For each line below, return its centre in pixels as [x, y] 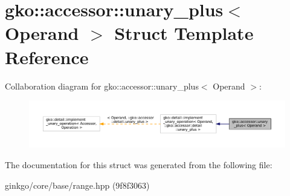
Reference [47, 57]
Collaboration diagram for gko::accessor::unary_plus [102, 86]
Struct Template [184, 33]
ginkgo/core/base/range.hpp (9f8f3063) [77, 185]
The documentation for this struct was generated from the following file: [139, 164]
